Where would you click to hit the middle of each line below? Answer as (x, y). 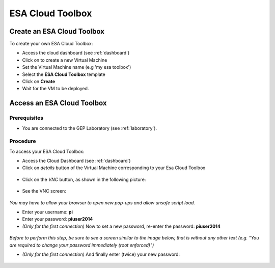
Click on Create (39, 82)
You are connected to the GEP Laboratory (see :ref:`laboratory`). (90, 128)
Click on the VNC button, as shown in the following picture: (84, 179)
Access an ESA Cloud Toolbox (58, 103)
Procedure (23, 141)
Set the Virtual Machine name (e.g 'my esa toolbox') (77, 67)
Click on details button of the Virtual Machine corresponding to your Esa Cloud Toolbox (114, 168)
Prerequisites (26, 118)
